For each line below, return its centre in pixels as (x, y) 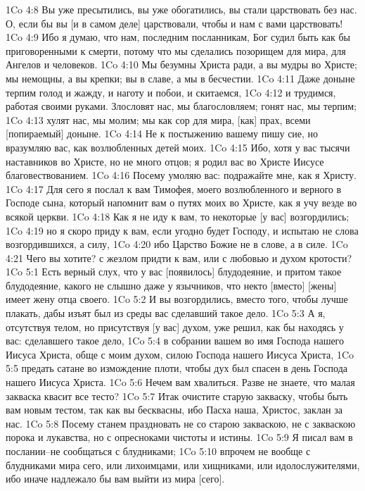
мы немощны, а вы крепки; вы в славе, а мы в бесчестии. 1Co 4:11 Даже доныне (180, 78)
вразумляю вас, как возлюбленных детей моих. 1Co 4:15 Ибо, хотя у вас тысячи (178, 147)
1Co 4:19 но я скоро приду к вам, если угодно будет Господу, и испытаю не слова (182, 230)
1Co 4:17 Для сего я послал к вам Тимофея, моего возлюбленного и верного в (174, 188)
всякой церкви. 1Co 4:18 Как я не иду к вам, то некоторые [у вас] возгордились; (178, 216)
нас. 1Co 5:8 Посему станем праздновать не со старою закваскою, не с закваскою (181, 423)
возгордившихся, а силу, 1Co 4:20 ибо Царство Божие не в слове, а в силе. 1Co (177, 244)
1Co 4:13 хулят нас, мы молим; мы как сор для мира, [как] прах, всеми (158, 119)
